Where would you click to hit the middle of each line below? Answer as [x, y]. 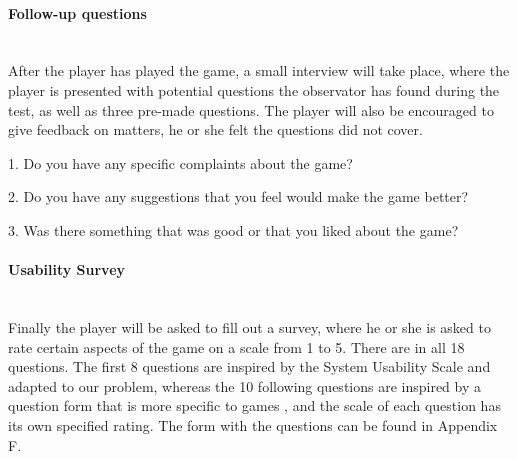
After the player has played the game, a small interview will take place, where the [259, 70]
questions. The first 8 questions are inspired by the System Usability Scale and [249, 366]
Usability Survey [67, 269]
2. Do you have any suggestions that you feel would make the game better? [238, 196]
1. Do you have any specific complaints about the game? [180, 162]
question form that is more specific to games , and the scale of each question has [254, 405]
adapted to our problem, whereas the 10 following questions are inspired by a [245, 385]
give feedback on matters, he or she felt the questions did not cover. [215, 129]
